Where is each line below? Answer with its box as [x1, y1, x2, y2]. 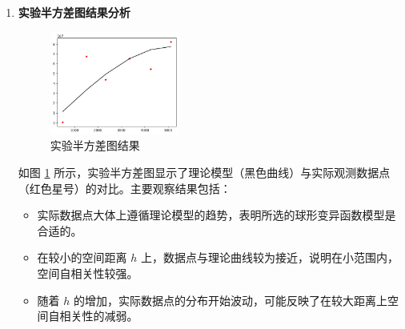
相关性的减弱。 [59, 307, 138, 324]
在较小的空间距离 [37, 249, 127, 266]
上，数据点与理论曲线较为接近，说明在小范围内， [141, 249, 399, 266]
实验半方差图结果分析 [18, 4, 130, 20]
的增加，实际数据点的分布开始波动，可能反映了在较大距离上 [74, 291, 388, 308]
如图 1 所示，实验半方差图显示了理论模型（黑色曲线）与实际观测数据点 [18, 164, 391, 181]
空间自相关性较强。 [37, 265, 138, 282]
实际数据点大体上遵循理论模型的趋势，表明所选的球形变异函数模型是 [37, 207, 396, 223]
